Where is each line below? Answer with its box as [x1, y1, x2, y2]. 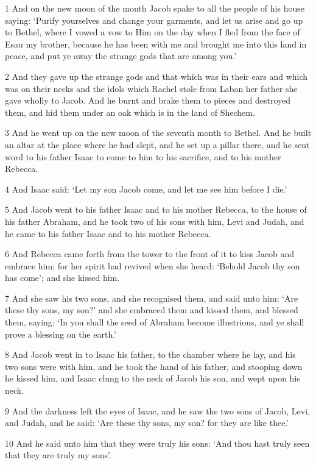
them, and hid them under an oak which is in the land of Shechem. [5, 105, 255, 118]
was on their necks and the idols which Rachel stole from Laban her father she [5, 82, 298, 94]
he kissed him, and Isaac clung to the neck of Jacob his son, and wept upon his [5, 372, 300, 385]
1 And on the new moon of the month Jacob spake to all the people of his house [5, 2, 304, 14]
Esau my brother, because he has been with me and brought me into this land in [5, 37, 307, 50]
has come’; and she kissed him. [5, 271, 120, 284]
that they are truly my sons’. [5, 449, 111, 461]
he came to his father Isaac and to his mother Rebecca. [5, 227, 211, 240]
